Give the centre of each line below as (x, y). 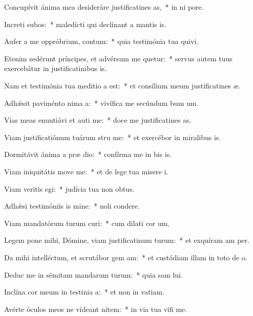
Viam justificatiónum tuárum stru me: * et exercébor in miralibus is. (113, 137)
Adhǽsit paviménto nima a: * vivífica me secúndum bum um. (101, 103)
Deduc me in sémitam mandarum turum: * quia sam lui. (93, 274)
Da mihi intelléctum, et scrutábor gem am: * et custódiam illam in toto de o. (126, 257)
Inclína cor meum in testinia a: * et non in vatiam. (84, 292)
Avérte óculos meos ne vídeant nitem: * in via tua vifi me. (96, 309)
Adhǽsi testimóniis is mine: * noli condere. (72, 206)
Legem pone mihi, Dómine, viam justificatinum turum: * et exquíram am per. (127, 240)
